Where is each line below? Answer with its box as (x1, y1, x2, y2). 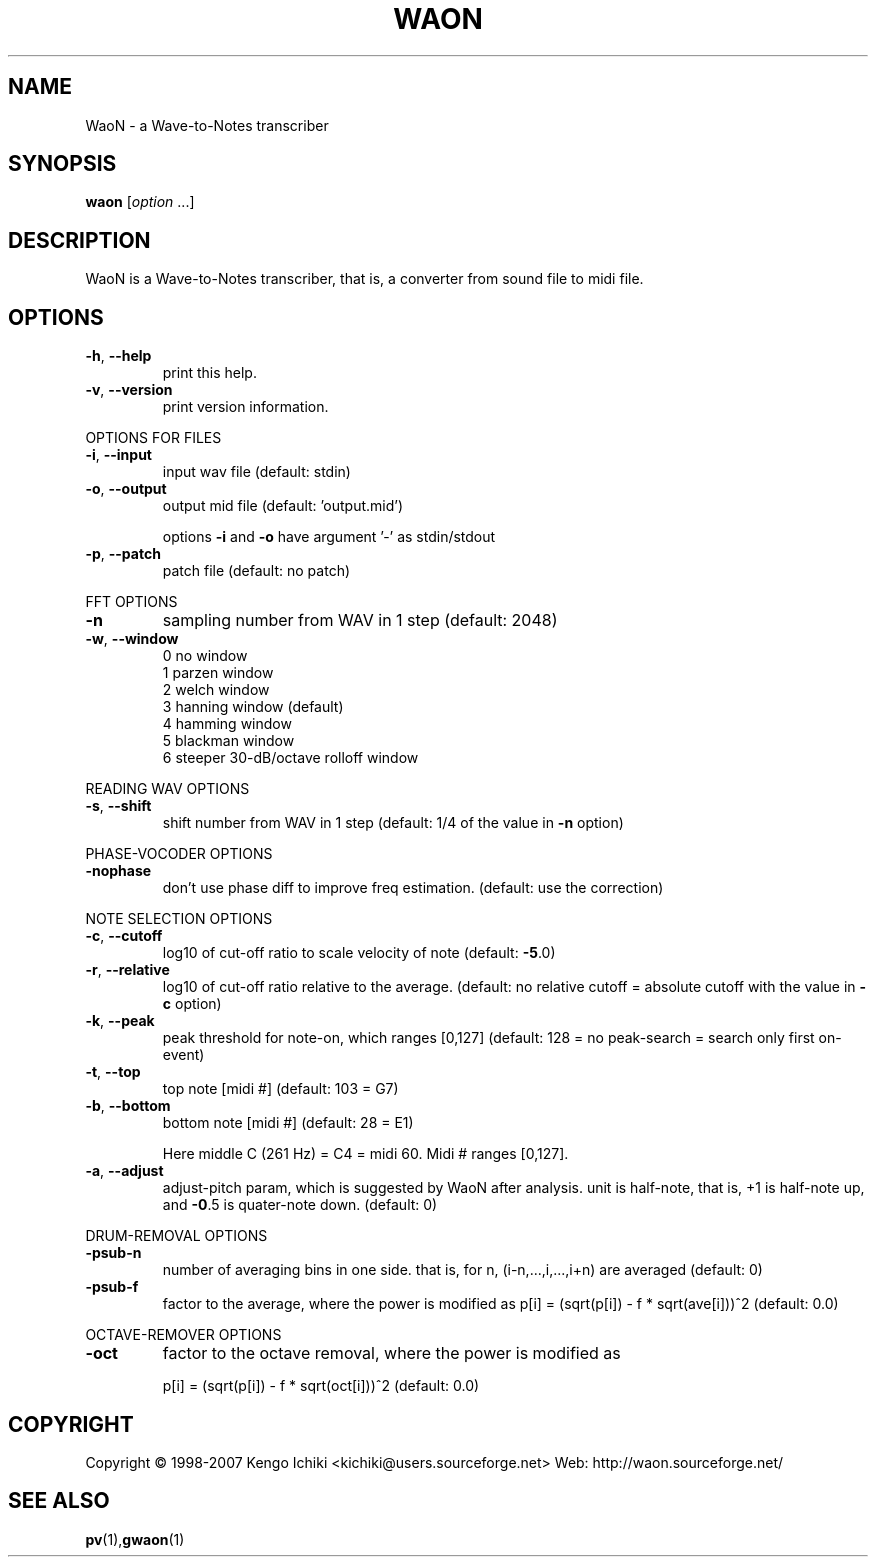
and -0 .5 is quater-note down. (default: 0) (162, 1196, 438, 1214)
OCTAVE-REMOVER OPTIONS (85, 1326, 282, 1344)
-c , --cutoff (85, 927, 163, 945)
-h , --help (85, 347, 152, 365)
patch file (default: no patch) (162, 562, 351, 580)
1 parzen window (162, 664, 274, 682)
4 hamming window (162, 715, 292, 733)
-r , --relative (85, 961, 170, 979)
